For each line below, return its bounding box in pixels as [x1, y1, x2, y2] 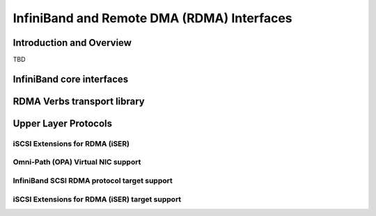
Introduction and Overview [13, 37, 132, 49]
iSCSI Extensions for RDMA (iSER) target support [13, 194, 182, 204]
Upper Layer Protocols [13, 117, 113, 129]
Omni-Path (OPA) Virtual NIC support [13, 157, 141, 167]
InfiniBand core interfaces [13, 73, 129, 85]
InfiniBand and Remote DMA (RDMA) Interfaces [13, 10, 292, 26]
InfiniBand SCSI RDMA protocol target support [13, 176, 173, 185]
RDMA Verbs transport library [13, 95, 146, 107]
